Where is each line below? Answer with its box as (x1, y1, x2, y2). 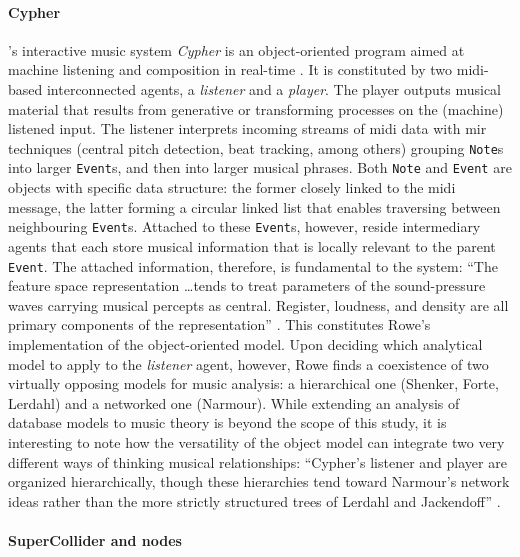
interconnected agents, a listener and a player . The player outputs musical (46, 78, 502, 99)
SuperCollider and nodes (8, 529, 182, 550)
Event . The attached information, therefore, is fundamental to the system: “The (8, 255, 498, 276)
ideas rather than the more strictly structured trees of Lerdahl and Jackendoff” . (8, 490, 501, 511)
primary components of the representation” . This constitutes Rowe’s (8, 314, 431, 335)
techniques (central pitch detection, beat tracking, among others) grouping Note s (8, 137, 504, 158)
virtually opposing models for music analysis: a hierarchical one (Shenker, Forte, (8, 373, 499, 394)
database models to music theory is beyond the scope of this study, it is (8, 412, 447, 433)
